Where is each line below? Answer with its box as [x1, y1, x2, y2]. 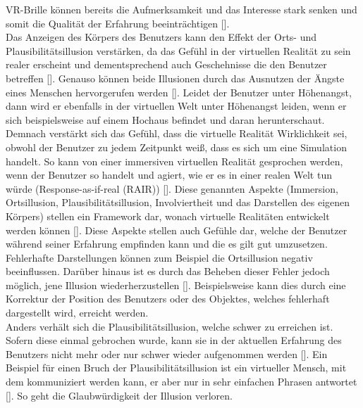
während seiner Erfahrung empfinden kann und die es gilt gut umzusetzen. [6, 236, 328, 251]
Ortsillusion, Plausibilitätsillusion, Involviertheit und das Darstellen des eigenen [6, 195, 350, 210]
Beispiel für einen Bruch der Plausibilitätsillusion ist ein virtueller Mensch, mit [6, 360, 347, 375]
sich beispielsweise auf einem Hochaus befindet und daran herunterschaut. [6, 112, 325, 127]
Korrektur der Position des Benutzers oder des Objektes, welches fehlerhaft [6, 291, 330, 306]
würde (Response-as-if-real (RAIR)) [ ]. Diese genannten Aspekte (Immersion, [6, 181, 338, 196]
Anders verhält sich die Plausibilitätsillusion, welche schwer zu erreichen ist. [6, 319, 333, 333]
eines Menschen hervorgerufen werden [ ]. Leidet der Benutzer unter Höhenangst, [6, 84, 352, 99]
